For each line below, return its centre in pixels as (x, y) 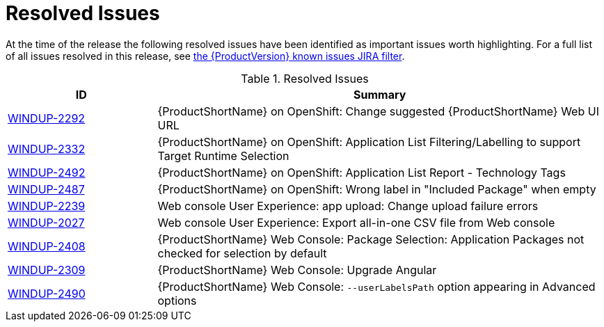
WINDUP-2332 (47, 149)
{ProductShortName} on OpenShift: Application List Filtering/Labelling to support (369, 142)
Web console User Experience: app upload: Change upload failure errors (348, 206)
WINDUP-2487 (46, 189)
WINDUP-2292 (47, 118)
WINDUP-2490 (47, 293)
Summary (380, 94)
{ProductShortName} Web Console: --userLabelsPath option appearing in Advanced (376, 286)
